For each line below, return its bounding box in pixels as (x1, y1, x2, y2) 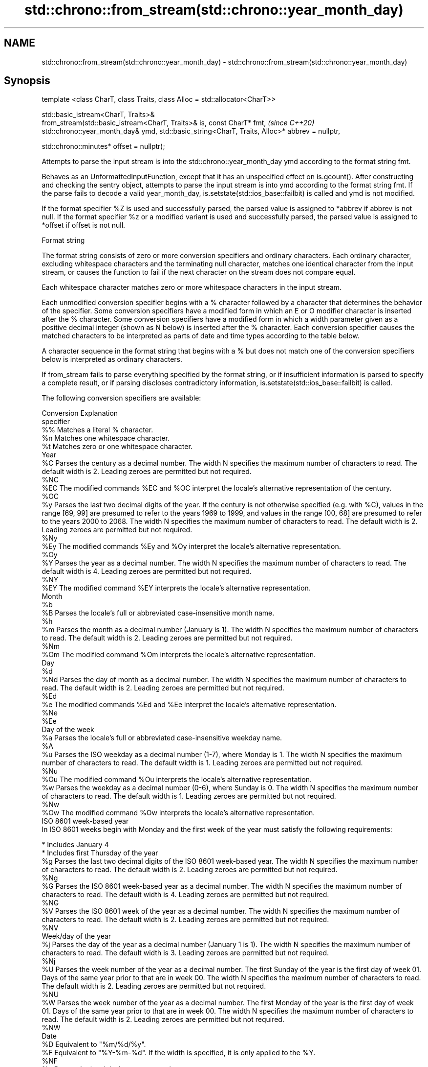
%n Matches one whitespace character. (42, 434, 170, 443)
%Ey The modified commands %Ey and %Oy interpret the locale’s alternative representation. (42, 542, 341, 551)
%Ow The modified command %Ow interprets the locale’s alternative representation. (42, 808, 315, 817)
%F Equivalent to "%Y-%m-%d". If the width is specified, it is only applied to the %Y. (42, 1048, 316, 1057)
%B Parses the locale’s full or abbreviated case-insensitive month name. (42, 609, 275, 617)
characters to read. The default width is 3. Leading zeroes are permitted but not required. (42, 948, 329, 957)
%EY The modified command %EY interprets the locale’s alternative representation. (42, 584, 311, 593)
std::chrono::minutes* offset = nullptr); (42, 142, 165, 151)
